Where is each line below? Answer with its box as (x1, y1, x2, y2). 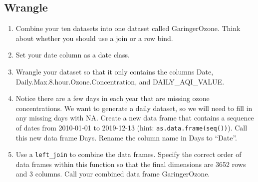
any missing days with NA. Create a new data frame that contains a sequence (15, 112, 254, 123)
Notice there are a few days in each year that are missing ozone (15, 93, 210, 103)
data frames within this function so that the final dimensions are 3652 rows (15, 158, 246, 169)
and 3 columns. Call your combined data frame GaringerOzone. (15, 168, 210, 179)
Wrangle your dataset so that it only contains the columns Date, (15, 66, 214, 76)
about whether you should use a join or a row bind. (15, 32, 173, 43)
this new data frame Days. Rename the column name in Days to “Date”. (15, 132, 237, 142)
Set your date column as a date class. (15, 49, 130, 60)
